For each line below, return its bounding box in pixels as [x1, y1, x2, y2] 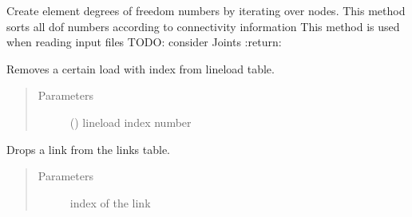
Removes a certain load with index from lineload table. [6, 60, 275, 77]
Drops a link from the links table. [6, 140, 171, 157]
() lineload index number [69, 113, 192, 130]
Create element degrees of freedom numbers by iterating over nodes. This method [6, 2, 406, 18]
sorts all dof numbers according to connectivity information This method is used [6, 18, 400, 34]
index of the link [69, 194, 151, 211]
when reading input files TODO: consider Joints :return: [6, 34, 282, 50]
